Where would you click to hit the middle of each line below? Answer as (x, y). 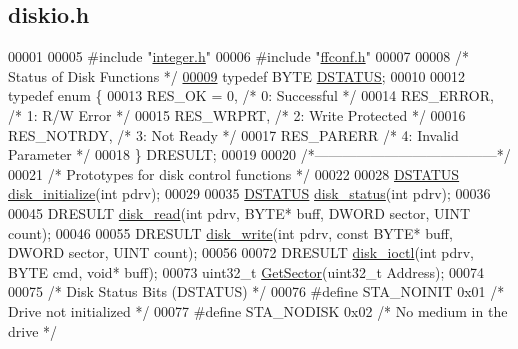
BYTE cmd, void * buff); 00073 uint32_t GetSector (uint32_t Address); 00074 (246, 271)
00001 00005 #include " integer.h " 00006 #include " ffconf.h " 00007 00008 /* (238, 56)
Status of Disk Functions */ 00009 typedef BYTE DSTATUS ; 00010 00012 (237, 75)
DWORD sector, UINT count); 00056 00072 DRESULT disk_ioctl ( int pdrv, (241, 252)
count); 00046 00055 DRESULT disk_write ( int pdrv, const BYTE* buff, (230, 232)
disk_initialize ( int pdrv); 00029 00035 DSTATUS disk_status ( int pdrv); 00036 (249, 193)
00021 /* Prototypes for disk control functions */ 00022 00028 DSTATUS (234, 173)
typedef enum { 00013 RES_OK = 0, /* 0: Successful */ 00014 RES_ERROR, (251, 95)
